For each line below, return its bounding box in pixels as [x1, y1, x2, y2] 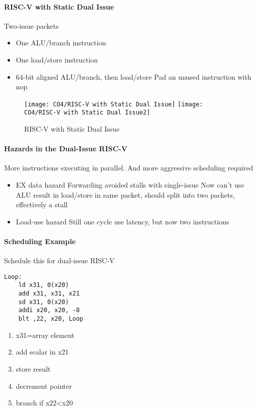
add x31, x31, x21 [18, 290, 80, 298]
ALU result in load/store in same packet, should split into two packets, [16, 189, 235, 200]
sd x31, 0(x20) [18, 298, 69, 306]
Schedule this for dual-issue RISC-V [4, 255, 115, 266]
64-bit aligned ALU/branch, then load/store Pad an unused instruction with [16, 71, 251, 82]
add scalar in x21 [16, 346, 69, 357]
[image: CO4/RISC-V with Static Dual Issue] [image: [24, 100, 203, 108]
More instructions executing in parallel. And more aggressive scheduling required [4, 162, 253, 173]
